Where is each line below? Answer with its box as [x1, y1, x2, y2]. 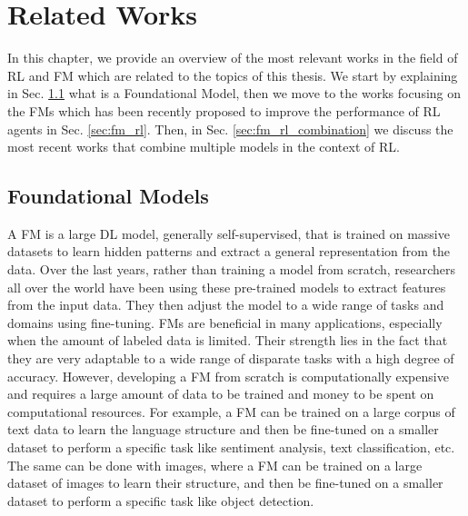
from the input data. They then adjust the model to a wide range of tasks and [7, 295, 444, 314]
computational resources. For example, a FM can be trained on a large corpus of [7, 402, 455, 421]
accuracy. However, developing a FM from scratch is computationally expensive [7, 366, 449, 385]
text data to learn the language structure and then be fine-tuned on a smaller [7, 420, 439, 439]
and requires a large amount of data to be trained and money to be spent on [7, 384, 434, 403]
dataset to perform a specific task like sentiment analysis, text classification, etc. [7, 438, 455, 457]
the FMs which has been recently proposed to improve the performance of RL [7, 101, 441, 120]
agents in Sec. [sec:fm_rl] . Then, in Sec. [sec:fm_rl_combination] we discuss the [7, 119, 453, 138]
